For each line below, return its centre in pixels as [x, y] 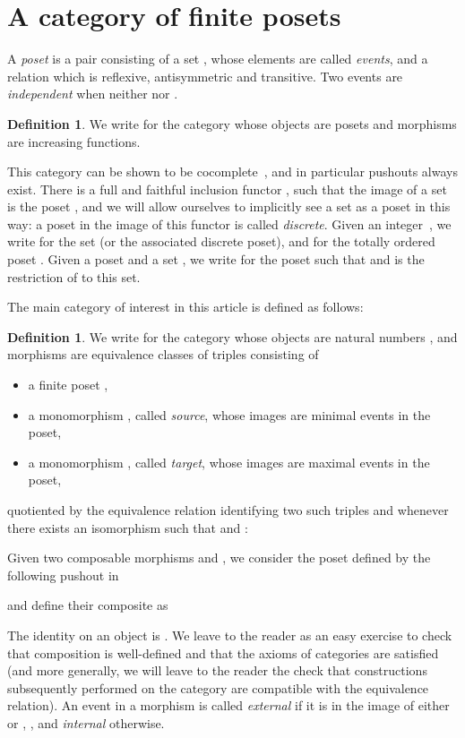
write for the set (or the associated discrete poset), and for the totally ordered [221, 241]
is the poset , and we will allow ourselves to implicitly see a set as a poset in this [229, 206]
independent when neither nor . [93, 94]
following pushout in [63, 575]
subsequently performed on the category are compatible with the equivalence [218, 687]
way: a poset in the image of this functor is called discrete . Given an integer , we [229, 223]
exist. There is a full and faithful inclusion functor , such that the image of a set [227, 189]
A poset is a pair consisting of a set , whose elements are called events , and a [218, 59]
